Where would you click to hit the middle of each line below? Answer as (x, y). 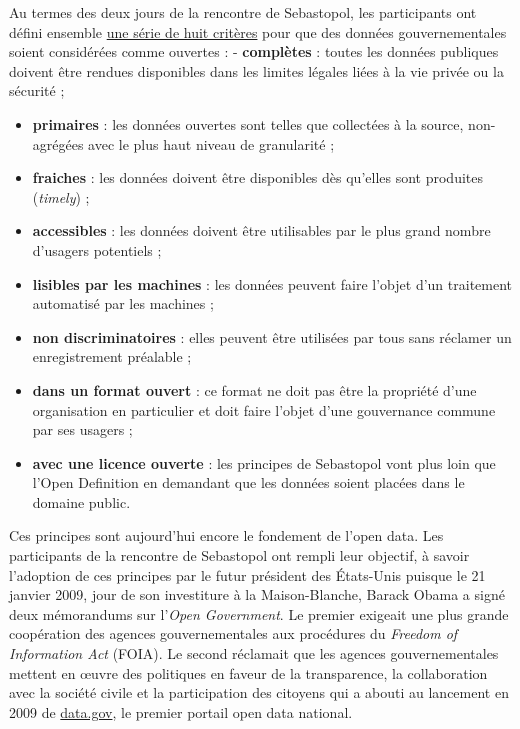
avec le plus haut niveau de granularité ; (211, 143)
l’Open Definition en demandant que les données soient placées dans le (248, 482)
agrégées (58, 143)
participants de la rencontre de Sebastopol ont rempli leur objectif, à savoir (239, 555)
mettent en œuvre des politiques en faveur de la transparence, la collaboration (248, 672)
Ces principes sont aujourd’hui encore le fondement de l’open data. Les (226, 535)
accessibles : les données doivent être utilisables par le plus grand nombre (261, 230)
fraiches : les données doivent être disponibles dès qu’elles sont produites (257, 177)
